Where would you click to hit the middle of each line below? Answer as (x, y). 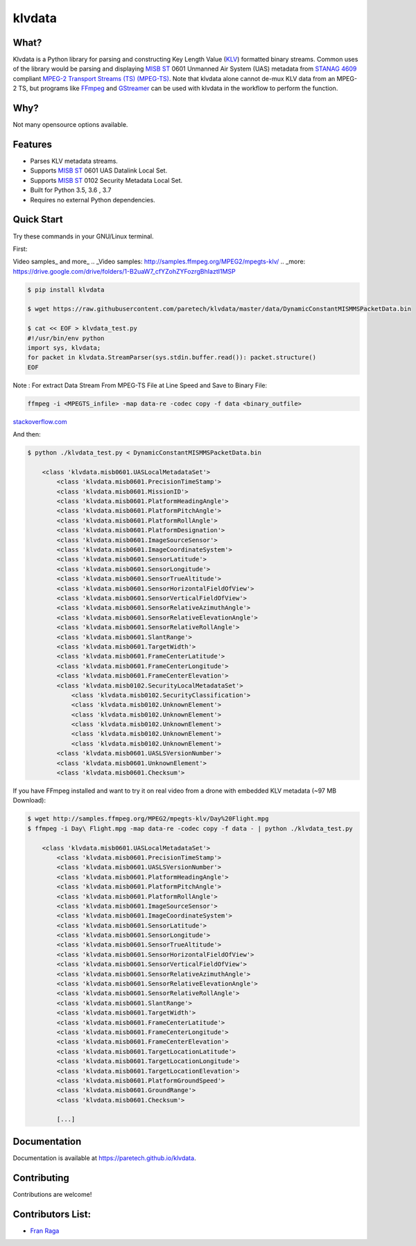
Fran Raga (45, 1231)
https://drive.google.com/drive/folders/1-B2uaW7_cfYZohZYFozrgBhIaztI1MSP (124, 271)
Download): (29, 800)
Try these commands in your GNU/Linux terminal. (83, 236)
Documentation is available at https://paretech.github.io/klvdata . (105, 1158)
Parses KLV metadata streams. (74, 161)
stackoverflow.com (40, 421)
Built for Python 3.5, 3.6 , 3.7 (71, 190)
